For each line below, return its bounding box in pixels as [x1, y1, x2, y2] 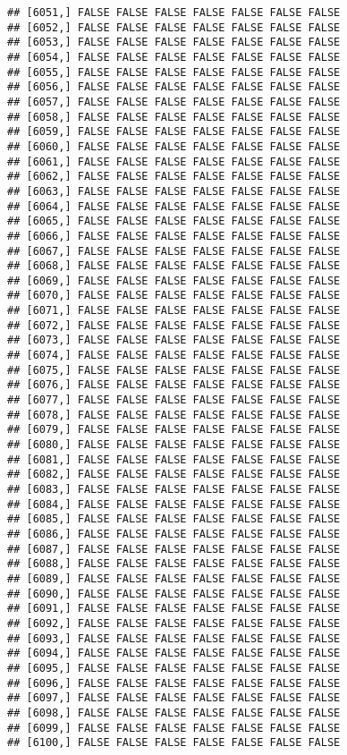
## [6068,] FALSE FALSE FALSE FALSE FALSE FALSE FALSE [7, 259, 341, 273]
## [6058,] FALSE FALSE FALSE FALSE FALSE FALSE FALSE [7, 110, 341, 123]
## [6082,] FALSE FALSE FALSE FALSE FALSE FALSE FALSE [7, 468, 341, 481]
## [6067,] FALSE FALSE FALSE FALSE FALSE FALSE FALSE [7, 244, 341, 258]
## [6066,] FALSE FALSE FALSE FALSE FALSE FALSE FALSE [7, 229, 341, 242]
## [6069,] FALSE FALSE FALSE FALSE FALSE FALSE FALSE [7, 274, 341, 287]
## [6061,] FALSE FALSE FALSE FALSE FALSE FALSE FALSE [7, 155, 341, 168]
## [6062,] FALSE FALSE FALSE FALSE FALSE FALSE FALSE [7, 170, 341, 183]
